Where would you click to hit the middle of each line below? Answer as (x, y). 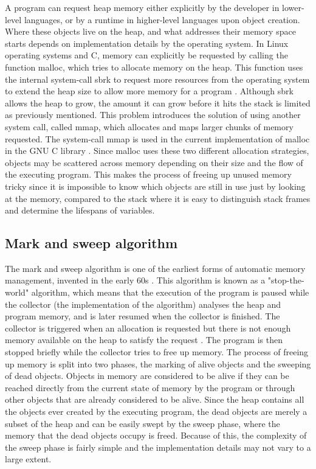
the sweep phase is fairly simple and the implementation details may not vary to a (158, 447)
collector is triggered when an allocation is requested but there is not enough (148, 328)
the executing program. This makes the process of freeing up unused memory (148, 174)
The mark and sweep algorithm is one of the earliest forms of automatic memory (155, 268)
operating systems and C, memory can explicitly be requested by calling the (146, 55)
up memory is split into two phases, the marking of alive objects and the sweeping (158, 363)
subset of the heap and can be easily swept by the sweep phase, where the (143, 423)
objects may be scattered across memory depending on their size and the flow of (154, 162)
